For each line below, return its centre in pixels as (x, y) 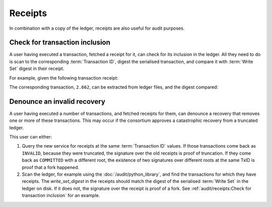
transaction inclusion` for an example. (61, 195)
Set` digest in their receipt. (37, 68)
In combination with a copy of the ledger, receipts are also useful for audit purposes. (97, 28)
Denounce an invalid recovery (57, 101)
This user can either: (31, 137)
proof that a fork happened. (51, 167)
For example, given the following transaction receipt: (64, 78)
